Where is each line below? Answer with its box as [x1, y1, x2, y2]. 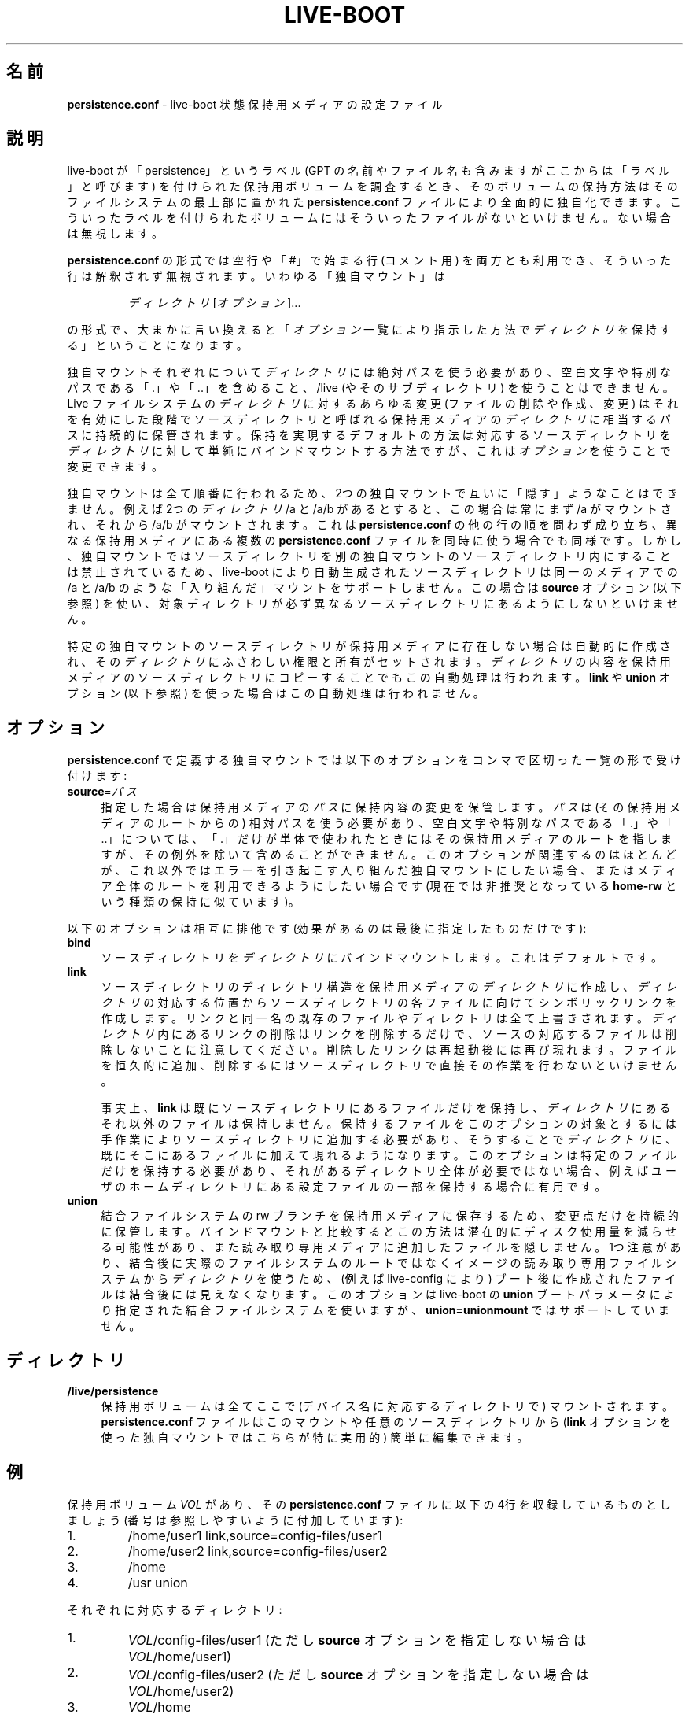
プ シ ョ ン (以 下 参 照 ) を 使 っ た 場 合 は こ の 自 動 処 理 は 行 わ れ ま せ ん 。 [67, 686, 485, 700]
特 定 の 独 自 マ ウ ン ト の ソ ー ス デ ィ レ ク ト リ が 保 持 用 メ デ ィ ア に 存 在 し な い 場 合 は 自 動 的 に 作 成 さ [67, 639, 671, 653]
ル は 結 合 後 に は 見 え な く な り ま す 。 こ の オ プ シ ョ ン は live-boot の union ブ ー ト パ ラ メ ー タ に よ [101, 1287, 675, 1302]
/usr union [127, 1574, 188, 1590]
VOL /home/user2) [127, 1683, 234, 1699]
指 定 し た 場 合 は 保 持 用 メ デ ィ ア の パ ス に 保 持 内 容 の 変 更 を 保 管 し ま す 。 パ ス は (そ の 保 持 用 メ [101, 800, 680, 815]
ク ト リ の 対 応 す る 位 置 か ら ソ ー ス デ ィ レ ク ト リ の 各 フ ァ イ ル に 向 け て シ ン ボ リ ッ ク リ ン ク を [101, 996, 676, 1010]
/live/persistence [67, 1384, 159, 1398]
